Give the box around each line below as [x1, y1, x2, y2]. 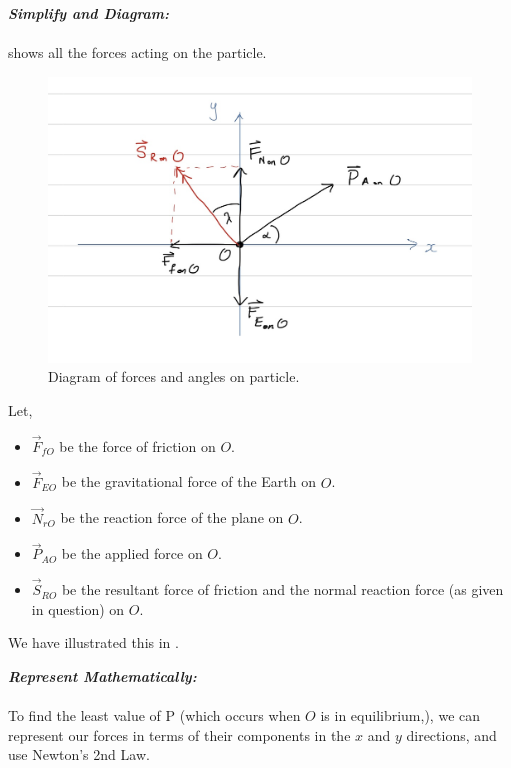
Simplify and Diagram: [8, 3, 170, 23]
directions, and [406, 724, 497, 745]
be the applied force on [61, 543, 203, 564]
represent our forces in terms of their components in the [8, 724, 351, 745]
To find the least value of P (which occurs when [8, 705, 301, 726]
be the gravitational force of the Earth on [61, 471, 317, 492]
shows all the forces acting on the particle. [8, 42, 267, 63]
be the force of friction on [59, 435, 216, 456]
